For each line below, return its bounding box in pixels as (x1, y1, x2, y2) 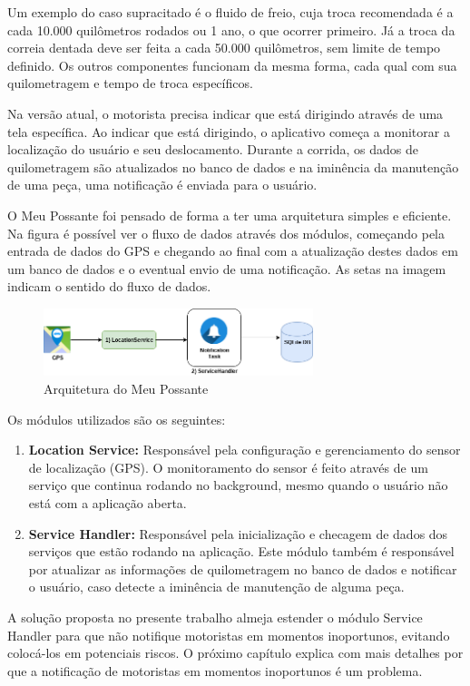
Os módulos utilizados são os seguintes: (7, 409, 226, 428)
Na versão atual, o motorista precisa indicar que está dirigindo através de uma (7, 103, 444, 122)
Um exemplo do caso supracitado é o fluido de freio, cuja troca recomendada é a (7, 3, 454, 21)
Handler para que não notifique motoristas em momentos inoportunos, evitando (7, 625, 450, 644)
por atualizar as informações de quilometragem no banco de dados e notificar (28, 559, 457, 578)
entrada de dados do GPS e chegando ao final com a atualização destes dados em (7, 241, 458, 260)
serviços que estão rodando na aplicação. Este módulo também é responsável (28, 542, 455, 561)
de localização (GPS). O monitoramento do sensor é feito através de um (28, 457, 428, 476)
